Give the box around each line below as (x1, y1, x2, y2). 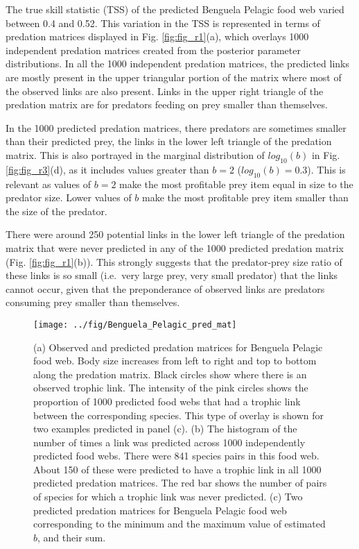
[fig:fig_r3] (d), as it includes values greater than (6, 162, 209, 176)
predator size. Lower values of (6, 190, 132, 205)
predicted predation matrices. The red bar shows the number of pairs (33, 475, 327, 490)
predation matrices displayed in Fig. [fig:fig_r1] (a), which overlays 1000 (6, 29, 309, 44)
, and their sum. (37, 530, 106, 544)
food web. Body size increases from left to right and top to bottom (33, 353, 317, 368)
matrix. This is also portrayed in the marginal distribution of (6, 147, 265, 162)
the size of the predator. (6, 203, 107, 218)
